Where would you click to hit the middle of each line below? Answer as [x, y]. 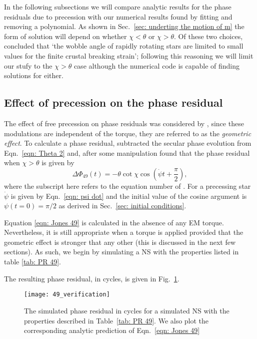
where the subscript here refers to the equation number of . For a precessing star [127, 186]
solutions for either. [34, 75]
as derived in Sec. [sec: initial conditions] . [122, 206]
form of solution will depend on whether [65, 36]
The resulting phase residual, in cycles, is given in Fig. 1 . [92, 278]
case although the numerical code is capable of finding [157, 65]
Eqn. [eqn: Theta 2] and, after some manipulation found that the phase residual [127, 152]
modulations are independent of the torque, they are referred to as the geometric [128, 133]
